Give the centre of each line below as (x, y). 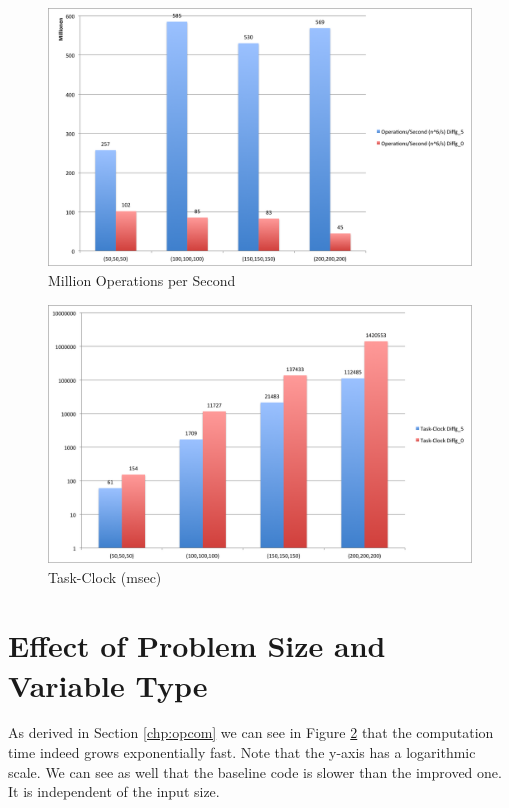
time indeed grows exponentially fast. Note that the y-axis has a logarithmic (242, 752)
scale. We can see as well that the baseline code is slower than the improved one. (255, 771)
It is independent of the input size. (114, 791)
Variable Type (108, 684)
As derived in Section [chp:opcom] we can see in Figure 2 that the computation (251, 732)
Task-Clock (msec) (105, 576)
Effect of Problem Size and (197, 645)
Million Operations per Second (142, 279)
